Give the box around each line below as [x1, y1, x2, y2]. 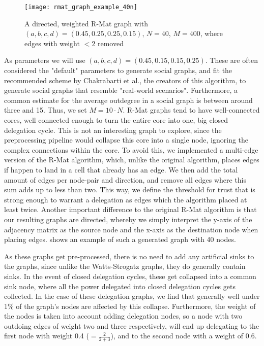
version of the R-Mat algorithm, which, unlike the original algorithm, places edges [4, 154, 259, 165]
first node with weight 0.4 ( [4, 330, 89, 341]
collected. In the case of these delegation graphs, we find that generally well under [4, 291, 260, 301]
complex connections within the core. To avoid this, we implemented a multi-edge [4, 144, 258, 155]
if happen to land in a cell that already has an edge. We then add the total [4, 164, 238, 175]
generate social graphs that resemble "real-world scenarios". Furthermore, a [4, 85, 238, 95]
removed [97, 38, 124, 48]
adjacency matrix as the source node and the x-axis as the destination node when [4, 224, 258, 234]
